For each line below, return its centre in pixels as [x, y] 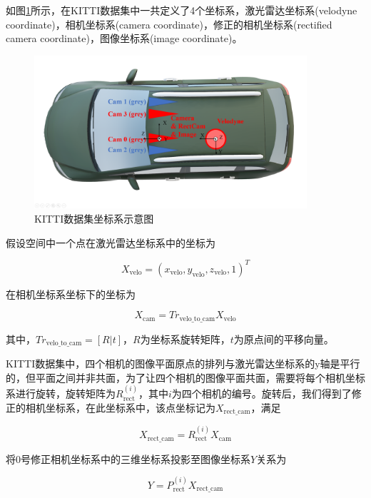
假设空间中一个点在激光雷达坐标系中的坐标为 [111, 242]
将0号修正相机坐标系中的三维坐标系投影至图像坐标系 [128, 458]
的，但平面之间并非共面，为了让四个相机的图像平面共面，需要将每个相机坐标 [185, 377]
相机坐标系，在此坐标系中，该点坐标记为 [120, 407]
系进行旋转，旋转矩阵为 [61, 393]
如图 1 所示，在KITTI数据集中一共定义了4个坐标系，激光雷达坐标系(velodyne [182, 10]
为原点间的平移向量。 [284, 339]
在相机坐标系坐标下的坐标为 [71, 294]
